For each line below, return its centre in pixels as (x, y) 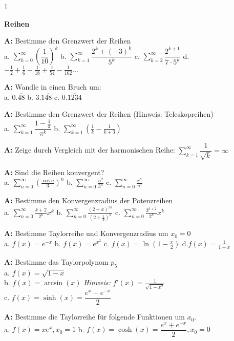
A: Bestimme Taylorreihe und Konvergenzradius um (86, 233)
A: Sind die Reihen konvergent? (54, 172)
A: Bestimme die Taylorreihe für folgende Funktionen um (94, 317)
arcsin (54, 283)
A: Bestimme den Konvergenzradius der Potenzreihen (89, 200)
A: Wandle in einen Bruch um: (53, 87)
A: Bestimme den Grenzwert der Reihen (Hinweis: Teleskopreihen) (109, 114)
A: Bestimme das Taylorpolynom (56, 261)
